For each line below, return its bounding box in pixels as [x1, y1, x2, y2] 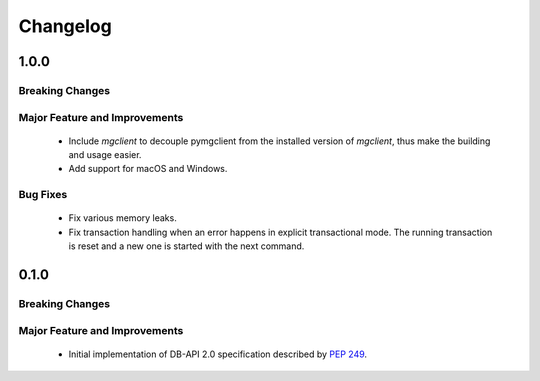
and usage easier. [68, 149, 142, 161]
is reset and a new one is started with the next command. [68, 240, 305, 252]
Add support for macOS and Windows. [68, 163, 228, 175]
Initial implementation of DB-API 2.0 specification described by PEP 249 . [68, 348, 368, 360]
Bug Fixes [18, 188, 68, 202]
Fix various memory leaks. [68, 212, 177, 224]
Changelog [18, 15, 112, 37]
